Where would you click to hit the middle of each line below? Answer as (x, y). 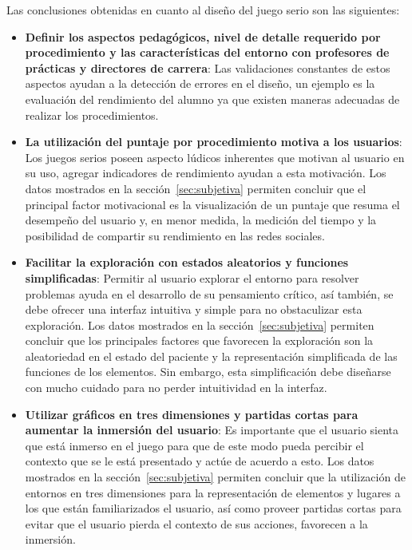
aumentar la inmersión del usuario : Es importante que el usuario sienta (212, 430)
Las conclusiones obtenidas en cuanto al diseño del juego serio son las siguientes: (203, 10)
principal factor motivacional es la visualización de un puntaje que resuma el (212, 204)
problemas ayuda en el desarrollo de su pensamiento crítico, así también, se (209, 293)
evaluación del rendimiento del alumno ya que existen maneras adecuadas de (212, 99)
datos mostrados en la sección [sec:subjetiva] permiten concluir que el (196, 188)
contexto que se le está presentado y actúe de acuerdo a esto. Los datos (200, 461)
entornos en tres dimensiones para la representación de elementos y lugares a (213, 492)
